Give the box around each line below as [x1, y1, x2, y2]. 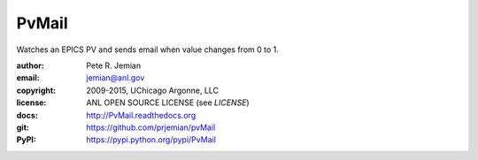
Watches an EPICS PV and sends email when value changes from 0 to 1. [16, 44, 279, 55]
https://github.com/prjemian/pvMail [86, 122, 216, 133]
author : [16, 60, 44, 71]
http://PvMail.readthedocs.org [86, 110, 197, 120]
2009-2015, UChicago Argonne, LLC [86, 85, 220, 95]
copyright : [16, 85, 57, 95]
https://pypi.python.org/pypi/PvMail [86, 134, 217, 145]
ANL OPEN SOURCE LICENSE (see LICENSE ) [86, 97, 250, 108]
